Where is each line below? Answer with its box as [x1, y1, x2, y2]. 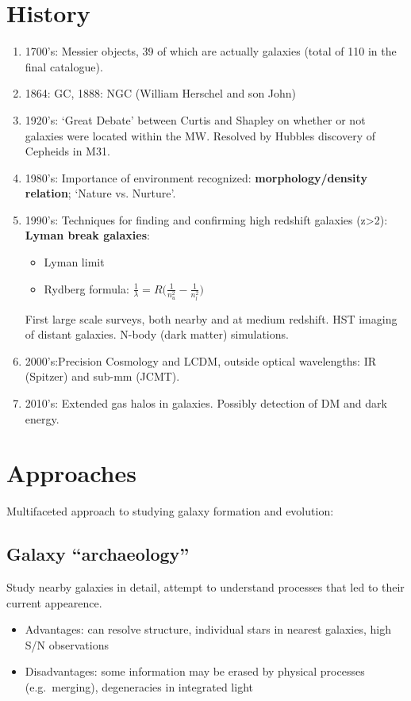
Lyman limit [44, 254, 105, 270]
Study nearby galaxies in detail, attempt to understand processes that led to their [6, 579, 405, 596]
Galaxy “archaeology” [6, 542, 190, 566]
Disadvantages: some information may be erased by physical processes [25, 663, 365, 680]
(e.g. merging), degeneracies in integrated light [25, 678, 253, 695]
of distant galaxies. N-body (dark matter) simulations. [25, 326, 289, 343]
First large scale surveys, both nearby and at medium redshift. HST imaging [25, 310, 398, 327]
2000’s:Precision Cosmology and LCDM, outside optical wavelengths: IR [25, 352, 376, 369]
